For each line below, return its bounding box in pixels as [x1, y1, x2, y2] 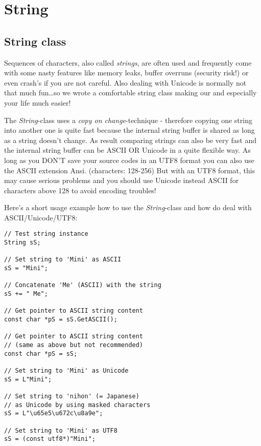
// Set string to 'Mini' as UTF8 [4, 427, 117, 434]
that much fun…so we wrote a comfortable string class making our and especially [4, 87, 257, 98]
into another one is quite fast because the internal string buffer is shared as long [4, 125, 255, 135]
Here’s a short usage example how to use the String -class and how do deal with [4, 202, 252, 213]
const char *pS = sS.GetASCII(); [4, 316, 117, 323]
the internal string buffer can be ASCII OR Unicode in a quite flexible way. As [4, 145, 251, 155]
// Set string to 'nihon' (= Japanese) [4, 392, 139, 400]
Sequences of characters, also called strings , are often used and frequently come [4, 57, 252, 68]
